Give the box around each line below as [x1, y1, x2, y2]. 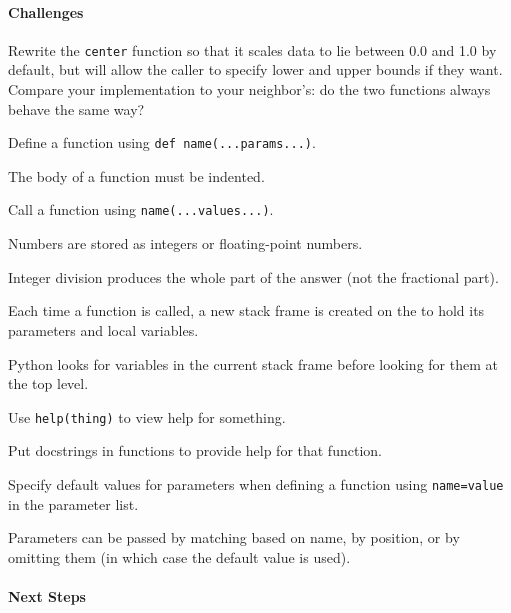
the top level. [8, 373, 89, 394]
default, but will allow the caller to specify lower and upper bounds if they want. [8, 59, 503, 80]
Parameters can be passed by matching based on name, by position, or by [8, 527, 460, 548]
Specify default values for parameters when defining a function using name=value [8, 473, 504, 494]
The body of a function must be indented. [8, 165, 265, 186]
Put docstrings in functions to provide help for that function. [8, 440, 382, 461]
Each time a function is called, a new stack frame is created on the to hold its [8, 300, 485, 321]
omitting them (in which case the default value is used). [8, 546, 351, 567]
